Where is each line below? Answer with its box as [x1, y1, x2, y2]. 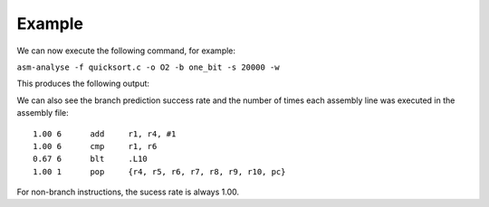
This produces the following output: [16, 78, 149, 89]
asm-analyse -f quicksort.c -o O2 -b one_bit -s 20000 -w [16, 61, 280, 72]
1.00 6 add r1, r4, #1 [33, 128, 177, 139]
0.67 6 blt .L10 [33, 154, 149, 165]
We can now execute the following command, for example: [16, 45, 235, 56]
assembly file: [16, 108, 70, 118]
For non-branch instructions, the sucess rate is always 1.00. [16, 186, 240, 198]
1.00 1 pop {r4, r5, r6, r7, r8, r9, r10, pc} [33, 166, 286, 176]
